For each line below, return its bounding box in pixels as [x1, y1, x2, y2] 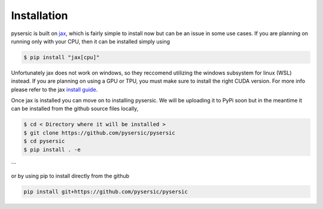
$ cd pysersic [23, 138, 65, 145]
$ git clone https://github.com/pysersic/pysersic [23, 129, 176, 136]
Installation [11, 9, 68, 22]
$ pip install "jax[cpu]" [23, 54, 100, 61]
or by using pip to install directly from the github [11, 173, 130, 179]
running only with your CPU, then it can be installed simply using [11, 38, 170, 45]
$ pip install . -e [23, 146, 81, 153]
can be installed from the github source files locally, [11, 105, 139, 113]
